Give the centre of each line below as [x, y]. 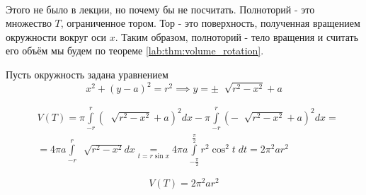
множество [29, 23]
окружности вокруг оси [56, 36]
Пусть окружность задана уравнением [87, 74]
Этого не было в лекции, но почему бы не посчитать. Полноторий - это [160, 9]
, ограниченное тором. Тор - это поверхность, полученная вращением [210, 23]
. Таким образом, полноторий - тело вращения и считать [237, 36]
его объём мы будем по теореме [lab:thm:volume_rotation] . [135, 51]
